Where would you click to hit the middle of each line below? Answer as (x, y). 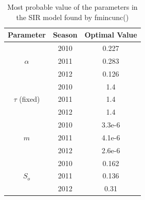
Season (65, 35)
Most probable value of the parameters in (72, 7)
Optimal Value (111, 35)
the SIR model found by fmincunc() (72, 17)
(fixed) (30, 99)
